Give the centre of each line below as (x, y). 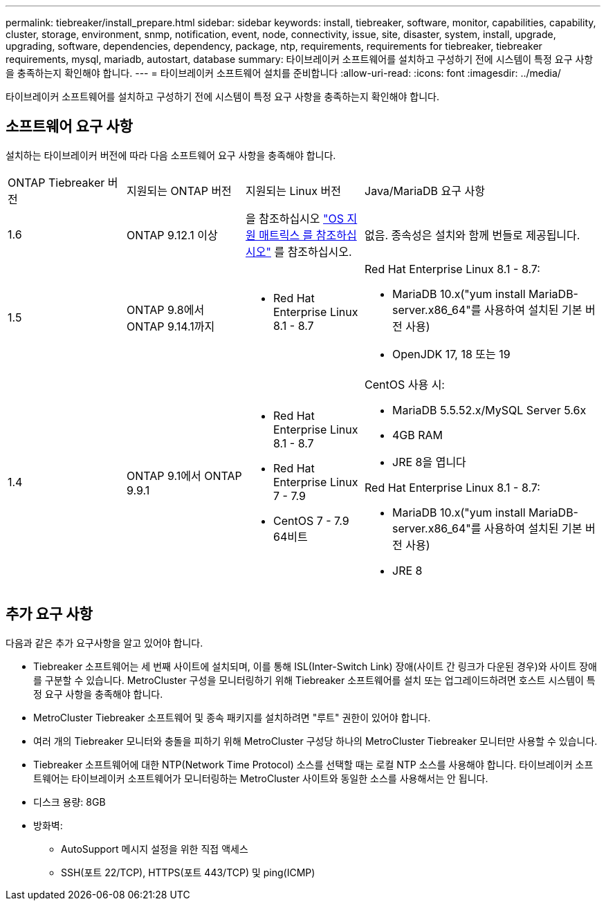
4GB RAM (418, 435)
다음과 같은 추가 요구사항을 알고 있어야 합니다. (104, 642)
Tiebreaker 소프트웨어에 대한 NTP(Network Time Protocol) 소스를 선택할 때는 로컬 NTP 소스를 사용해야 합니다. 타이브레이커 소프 (313, 764)
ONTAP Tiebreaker (56, 182)
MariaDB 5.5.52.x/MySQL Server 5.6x (489, 410)
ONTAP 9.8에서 (166, 309)
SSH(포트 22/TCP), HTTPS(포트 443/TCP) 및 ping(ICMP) (188, 872)
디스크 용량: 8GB (70, 802)
